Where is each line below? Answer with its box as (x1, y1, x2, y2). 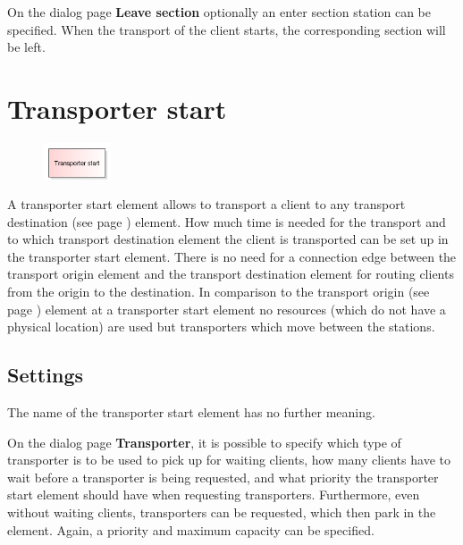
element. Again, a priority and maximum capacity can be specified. (7, 520, 375, 539)
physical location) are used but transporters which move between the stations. (7, 317, 435, 336)
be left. (7, 38, 46, 56)
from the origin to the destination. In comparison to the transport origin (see (7, 282, 430, 301)
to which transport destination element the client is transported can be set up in (7, 230, 449, 248)
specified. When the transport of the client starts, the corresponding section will (7, 20, 446, 38)
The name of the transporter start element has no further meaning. (7, 403, 375, 422)
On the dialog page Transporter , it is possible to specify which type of (7, 432, 401, 451)
